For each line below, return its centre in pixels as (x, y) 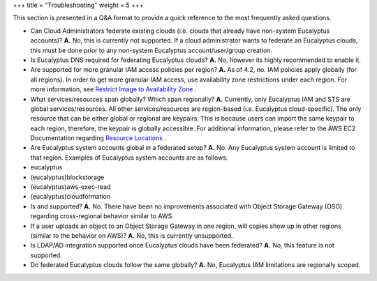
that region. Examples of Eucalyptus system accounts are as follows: (129, 158)
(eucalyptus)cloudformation (71, 197)
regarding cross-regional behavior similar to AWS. (102, 216)
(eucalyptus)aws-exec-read (71, 187)
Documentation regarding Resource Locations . (98, 138)
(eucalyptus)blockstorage (67, 177)
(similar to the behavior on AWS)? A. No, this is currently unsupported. (132, 235)
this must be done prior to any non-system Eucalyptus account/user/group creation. (151, 50)
